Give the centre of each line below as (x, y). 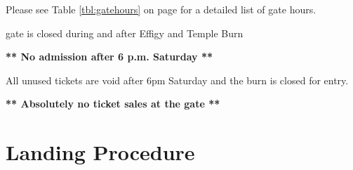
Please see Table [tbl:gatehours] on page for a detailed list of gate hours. (161, 9)
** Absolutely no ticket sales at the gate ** (113, 104)
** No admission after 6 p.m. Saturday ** (109, 57)
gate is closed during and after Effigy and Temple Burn (125, 33)
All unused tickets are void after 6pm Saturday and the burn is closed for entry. (177, 80)
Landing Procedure (100, 152)
